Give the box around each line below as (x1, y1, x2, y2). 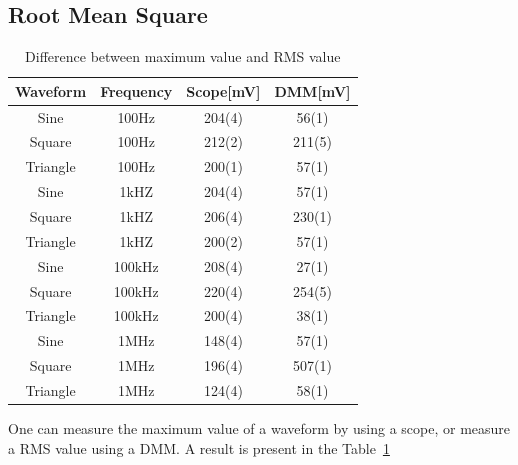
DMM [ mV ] (274, 80, 351, 101)
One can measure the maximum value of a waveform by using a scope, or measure (8, 418, 511, 439)
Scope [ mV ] (186, 80, 261, 101)
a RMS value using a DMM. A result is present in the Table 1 (8, 437, 390, 458)
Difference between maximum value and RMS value (25, 46, 341, 67)
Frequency (100, 80, 173, 101)
